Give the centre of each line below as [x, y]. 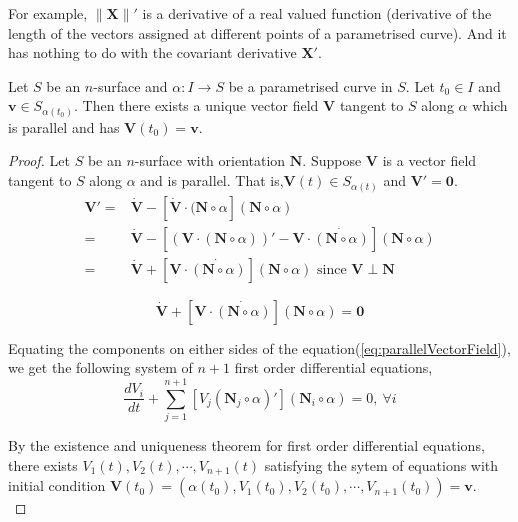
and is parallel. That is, [212, 180]
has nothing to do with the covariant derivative [152, 52]
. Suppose [332, 160]
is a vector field [429, 160]
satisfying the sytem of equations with [381, 464]
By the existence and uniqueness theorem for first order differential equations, [246, 445]
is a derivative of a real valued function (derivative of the [317, 13]
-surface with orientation [210, 160]
